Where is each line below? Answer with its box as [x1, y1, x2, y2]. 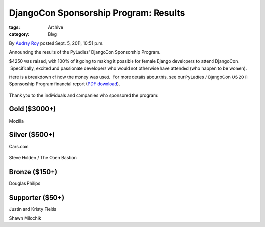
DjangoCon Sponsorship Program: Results [9, 7, 185, 18]
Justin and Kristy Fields [9, 206, 56, 212]
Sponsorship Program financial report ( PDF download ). [9, 81, 120, 87]
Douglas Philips [9, 180, 41, 186]
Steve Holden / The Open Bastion [9, 154, 77, 160]
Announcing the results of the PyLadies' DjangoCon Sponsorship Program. [9, 49, 160, 55]
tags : [9, 25, 20, 30]
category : [9, 31, 30, 37]
